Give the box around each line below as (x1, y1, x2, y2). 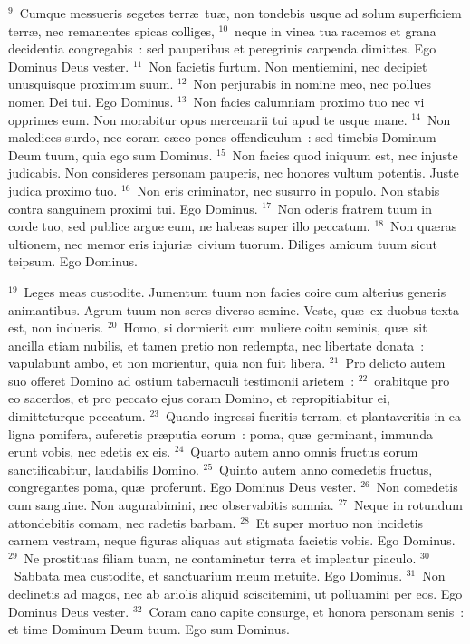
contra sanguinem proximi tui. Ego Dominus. (8, 198, 258, 217)
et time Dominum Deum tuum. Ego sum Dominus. (8, 620, 290, 639)
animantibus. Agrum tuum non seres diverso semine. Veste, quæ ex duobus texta (8, 300, 460, 319)
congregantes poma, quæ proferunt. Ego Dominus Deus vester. (8, 477, 357, 496)
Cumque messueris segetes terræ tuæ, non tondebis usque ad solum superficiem (19, 4, 462, 22)
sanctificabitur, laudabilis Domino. (8, 459, 199, 478)
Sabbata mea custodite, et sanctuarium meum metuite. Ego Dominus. (14, 566, 403, 585)
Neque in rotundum (353, 495, 463, 514)
